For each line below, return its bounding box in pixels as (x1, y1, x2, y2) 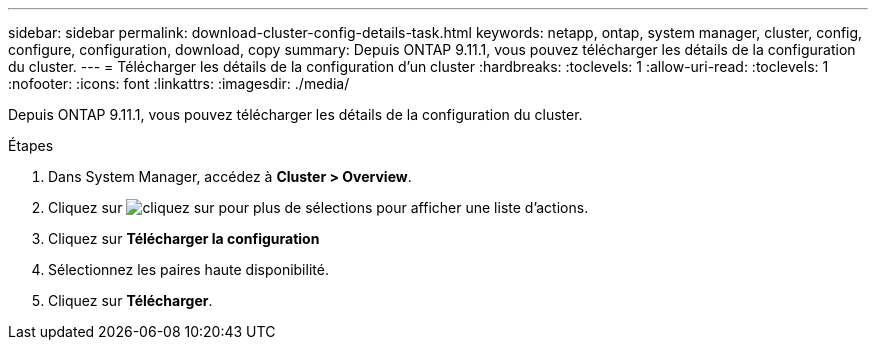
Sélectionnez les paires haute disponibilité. (48, 261, 329, 278)
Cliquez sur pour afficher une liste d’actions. (48, 199, 589, 216)
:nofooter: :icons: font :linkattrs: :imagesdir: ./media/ (8, 75, 350, 92)
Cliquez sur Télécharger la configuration (48, 230, 320, 247)
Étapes (8, 137, 54, 154)
